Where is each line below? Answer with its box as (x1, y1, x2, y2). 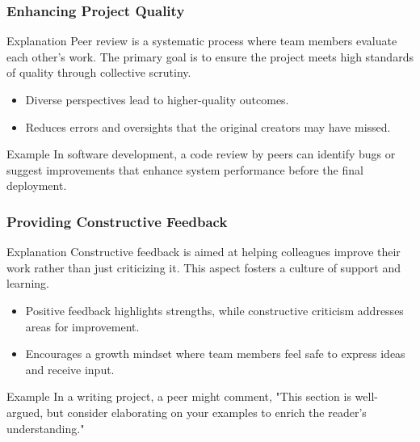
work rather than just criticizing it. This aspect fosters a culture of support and (6, 259, 401, 276)
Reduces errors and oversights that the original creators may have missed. (25, 118, 391, 135)
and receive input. (25, 360, 115, 377)
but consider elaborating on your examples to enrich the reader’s (46, 403, 367, 420)
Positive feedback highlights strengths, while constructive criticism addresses (25, 301, 404, 318)
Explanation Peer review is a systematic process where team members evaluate (6, 32, 397, 49)
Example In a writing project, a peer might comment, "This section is (6, 388, 351, 405)
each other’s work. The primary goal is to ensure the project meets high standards (6, 48, 414, 65)
